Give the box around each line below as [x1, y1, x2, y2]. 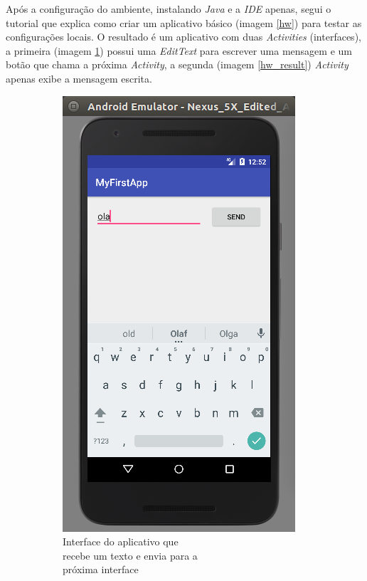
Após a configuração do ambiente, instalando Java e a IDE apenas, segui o [6, 1, 331, 16]
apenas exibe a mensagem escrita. [6, 70, 152, 85]
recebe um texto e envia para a [63, 548, 198, 562]
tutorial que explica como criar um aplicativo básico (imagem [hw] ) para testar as [6, 15, 362, 30]
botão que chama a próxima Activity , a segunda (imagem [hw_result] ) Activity [6, 57, 349, 72]
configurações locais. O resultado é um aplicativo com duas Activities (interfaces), [6, 29, 361, 44]
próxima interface [63, 562, 139, 577]
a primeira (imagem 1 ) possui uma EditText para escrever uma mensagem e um [6, 43, 352, 58]
